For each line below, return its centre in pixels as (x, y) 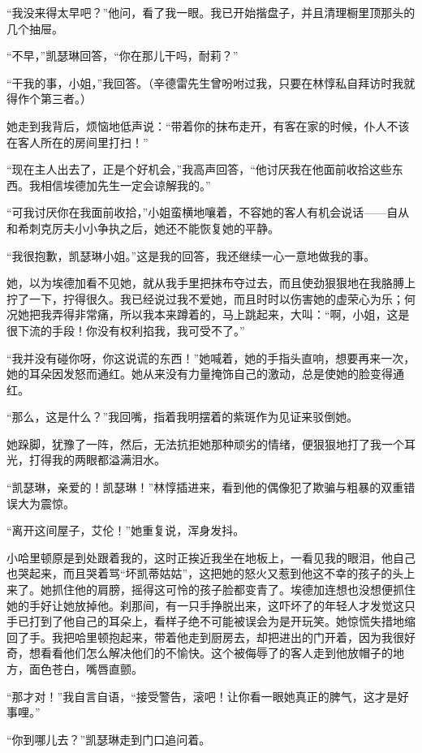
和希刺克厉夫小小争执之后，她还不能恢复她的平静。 (143, 228)
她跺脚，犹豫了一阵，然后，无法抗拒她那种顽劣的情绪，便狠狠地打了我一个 (205, 443)
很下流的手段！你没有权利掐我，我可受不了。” (126, 330)
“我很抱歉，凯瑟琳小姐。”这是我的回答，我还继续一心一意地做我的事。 (191, 255)
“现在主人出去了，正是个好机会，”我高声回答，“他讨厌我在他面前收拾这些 (199, 169)
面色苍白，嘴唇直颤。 (86, 669)
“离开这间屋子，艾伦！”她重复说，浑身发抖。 (126, 530)
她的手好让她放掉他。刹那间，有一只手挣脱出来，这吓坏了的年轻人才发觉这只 (211, 605)
